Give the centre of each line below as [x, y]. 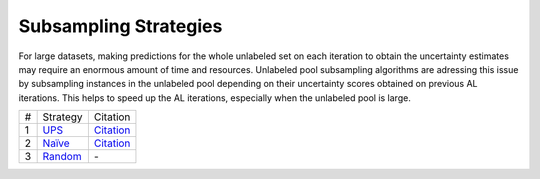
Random [62, 157]
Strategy [63, 117]
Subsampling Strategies [120, 26]
